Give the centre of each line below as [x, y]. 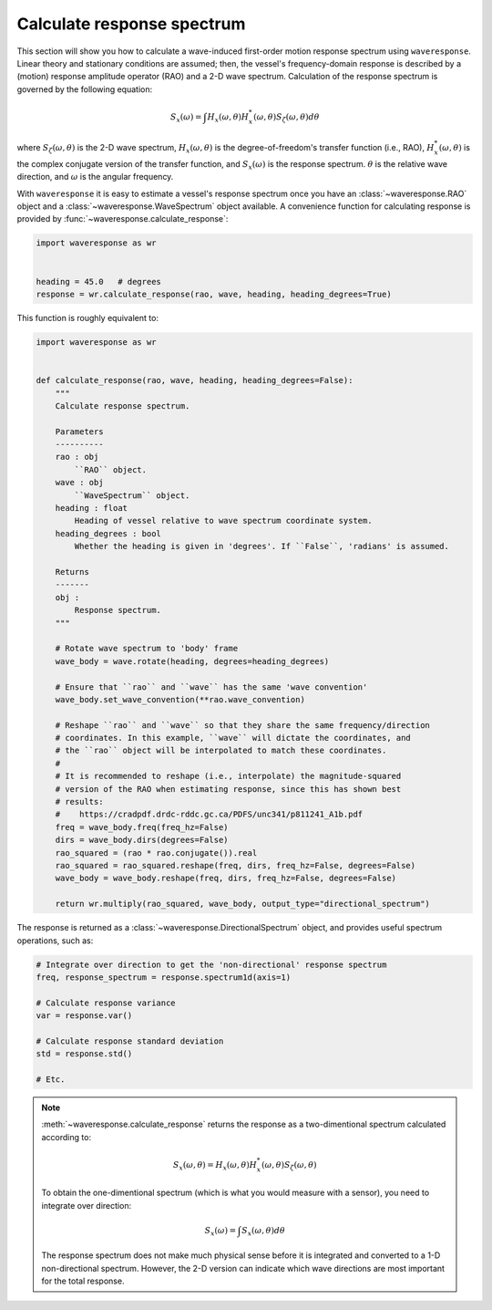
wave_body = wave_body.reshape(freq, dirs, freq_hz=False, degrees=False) [225, 879]
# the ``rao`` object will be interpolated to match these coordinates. [221, 751]
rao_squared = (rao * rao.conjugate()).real [156, 853]
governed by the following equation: [85, 89]
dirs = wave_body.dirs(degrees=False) [142, 840]
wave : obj [79, 483]
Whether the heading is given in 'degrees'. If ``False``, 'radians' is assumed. [262, 546]
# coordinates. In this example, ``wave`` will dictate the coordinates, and [233, 738]
